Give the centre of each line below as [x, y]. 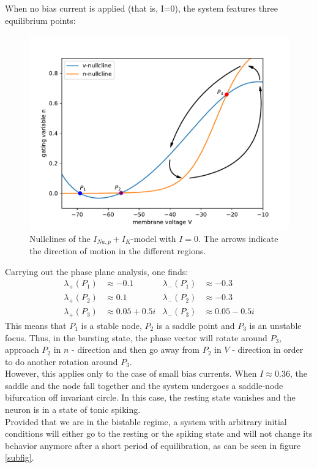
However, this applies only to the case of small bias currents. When [131, 373]
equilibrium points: [40, 20]
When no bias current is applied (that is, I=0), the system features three [141, 8]
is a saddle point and [196, 325]
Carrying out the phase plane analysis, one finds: [97, 271]
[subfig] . [20, 457]
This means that [36, 325]
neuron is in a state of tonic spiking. [73, 409]
